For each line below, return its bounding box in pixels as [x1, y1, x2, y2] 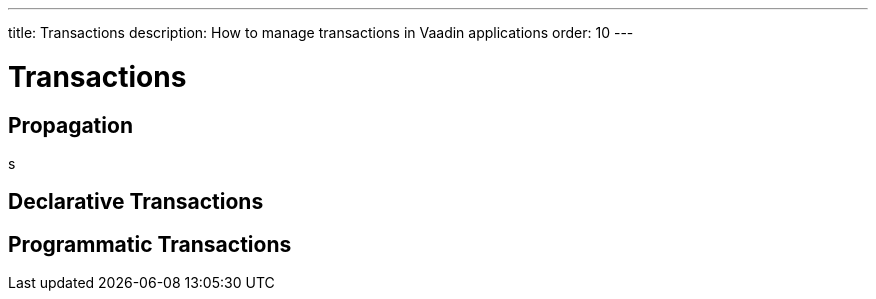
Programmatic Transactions [8, 231, 292, 257]
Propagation [8, 112, 133, 138]
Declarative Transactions [8, 189, 264, 215]
